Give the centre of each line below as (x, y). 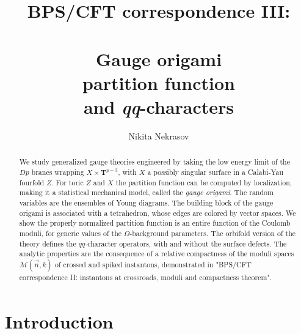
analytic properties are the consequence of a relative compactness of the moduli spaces (157, 254)
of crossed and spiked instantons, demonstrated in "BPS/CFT (153, 264)
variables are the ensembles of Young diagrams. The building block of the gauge (146, 202)
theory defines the (48, 243)
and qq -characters (159, 106)
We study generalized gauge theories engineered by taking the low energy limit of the (154, 162)
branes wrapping (58, 172)
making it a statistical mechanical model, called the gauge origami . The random (146, 192)
